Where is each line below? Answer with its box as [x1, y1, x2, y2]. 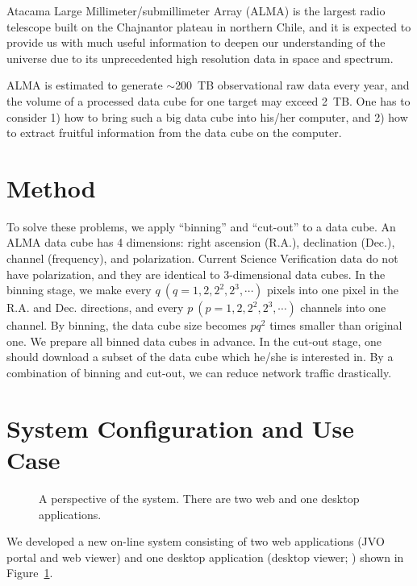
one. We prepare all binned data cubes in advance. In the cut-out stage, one [6, 332, 382, 349]
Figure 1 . [6, 564, 53, 581]
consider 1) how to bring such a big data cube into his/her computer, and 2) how [6, 108, 408, 125]
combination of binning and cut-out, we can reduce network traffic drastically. [6, 364, 392, 381]
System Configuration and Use [6, 411, 355, 444]
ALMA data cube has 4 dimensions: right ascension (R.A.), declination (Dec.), [6, 234, 395, 251]
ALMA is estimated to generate [6, 77, 163, 94]
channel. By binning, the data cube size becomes [6, 317, 247, 334]
